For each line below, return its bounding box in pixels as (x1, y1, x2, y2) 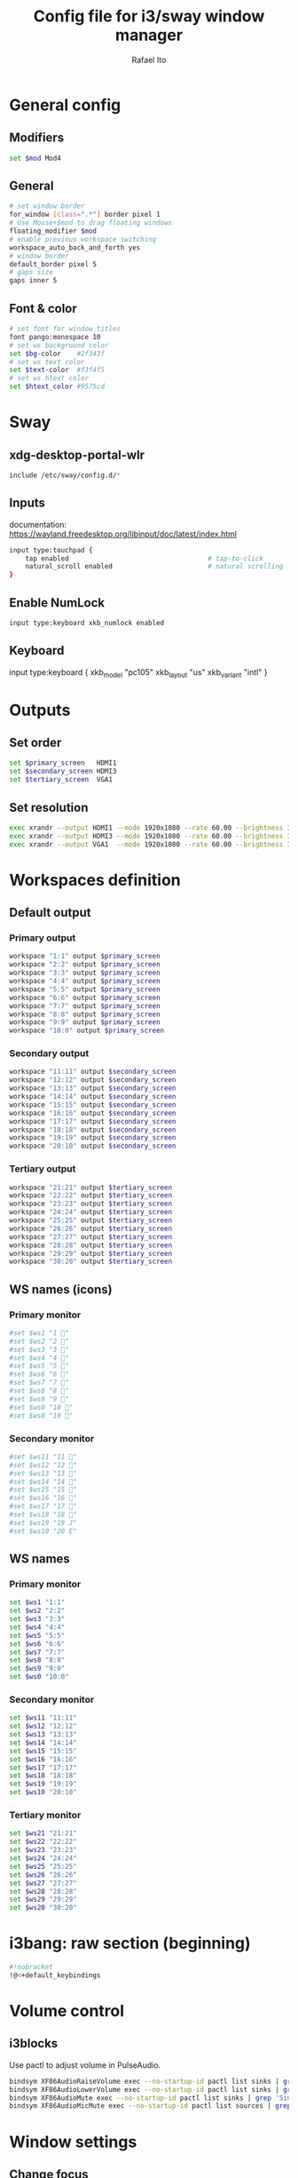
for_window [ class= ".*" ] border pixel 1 (9, 211, 161, 219)
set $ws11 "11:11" (9, 1713, 77, 1722)
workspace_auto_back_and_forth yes (9, 242, 141, 252)
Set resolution (9, 799, 89, 815)
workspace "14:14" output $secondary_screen (9, 1093, 176, 1101)
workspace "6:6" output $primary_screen (9, 993, 161, 1002)
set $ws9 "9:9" (9, 1664, 66, 1673)
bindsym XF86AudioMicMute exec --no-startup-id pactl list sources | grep (9, 2102, 292, 2110)
